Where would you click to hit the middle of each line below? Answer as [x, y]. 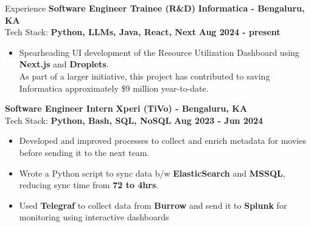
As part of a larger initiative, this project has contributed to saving [145, 76]
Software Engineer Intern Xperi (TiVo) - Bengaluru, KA [126, 108]
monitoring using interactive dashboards [94, 217]
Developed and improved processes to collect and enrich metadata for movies [162, 141]
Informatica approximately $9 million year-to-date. [114, 88]
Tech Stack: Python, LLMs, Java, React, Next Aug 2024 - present [143, 32]
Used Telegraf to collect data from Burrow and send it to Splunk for [153, 205]
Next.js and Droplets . [64, 64]
